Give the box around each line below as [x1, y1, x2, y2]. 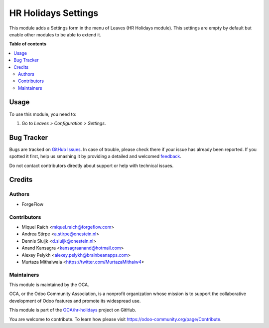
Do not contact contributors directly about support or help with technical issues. [9, 163, 174, 168]
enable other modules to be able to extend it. [9, 31, 102, 37]
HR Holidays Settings [9, 7, 99, 18]
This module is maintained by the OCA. [9, 282, 89, 288]
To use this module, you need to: [9, 111, 77, 117]
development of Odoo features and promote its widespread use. [9, 298, 141, 304]
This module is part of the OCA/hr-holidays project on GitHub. [9, 307, 136, 313]
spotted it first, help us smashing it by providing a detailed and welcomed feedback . [9, 154, 182, 160]
